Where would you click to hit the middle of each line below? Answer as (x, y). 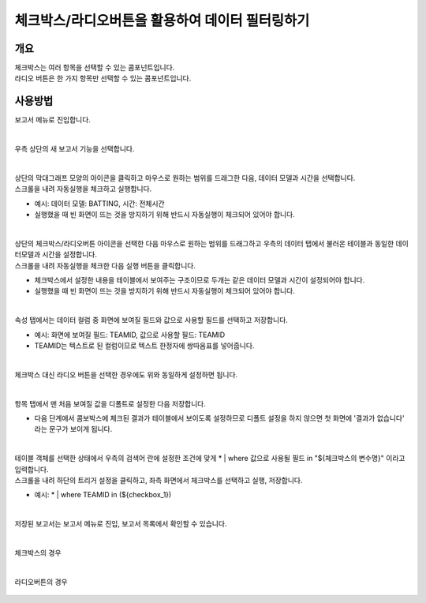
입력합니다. (32, 469)
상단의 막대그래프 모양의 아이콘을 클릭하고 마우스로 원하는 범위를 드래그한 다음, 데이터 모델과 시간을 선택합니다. (185, 178)
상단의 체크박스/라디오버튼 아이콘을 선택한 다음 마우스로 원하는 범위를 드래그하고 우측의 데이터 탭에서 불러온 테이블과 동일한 (204, 243)
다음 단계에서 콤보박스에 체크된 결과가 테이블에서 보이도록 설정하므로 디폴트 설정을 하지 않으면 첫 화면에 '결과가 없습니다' (220, 418)
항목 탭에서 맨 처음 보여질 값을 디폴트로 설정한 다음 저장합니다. (110, 403)
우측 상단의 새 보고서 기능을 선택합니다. (75, 149)
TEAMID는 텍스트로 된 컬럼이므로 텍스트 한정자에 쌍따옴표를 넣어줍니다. (144, 346)
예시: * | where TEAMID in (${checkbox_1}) (103, 495)
